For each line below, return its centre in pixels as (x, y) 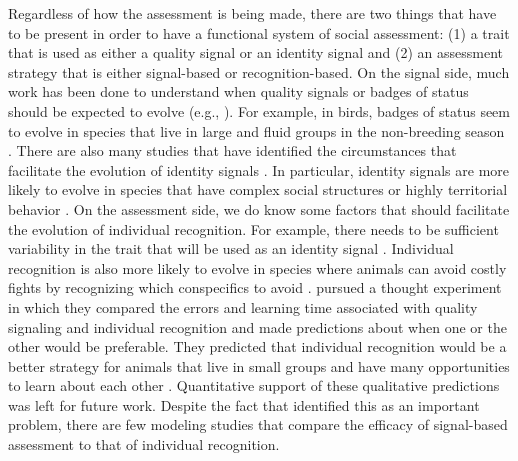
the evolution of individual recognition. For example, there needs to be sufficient (253, 228)
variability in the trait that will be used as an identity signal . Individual (231, 248)
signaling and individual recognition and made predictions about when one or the (257, 326)
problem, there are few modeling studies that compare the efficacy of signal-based (258, 424)
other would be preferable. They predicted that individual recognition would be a (257, 346)
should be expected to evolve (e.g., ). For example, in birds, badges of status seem (259, 110)
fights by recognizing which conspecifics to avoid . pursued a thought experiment (255, 287)
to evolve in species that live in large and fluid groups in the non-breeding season (256, 130)
